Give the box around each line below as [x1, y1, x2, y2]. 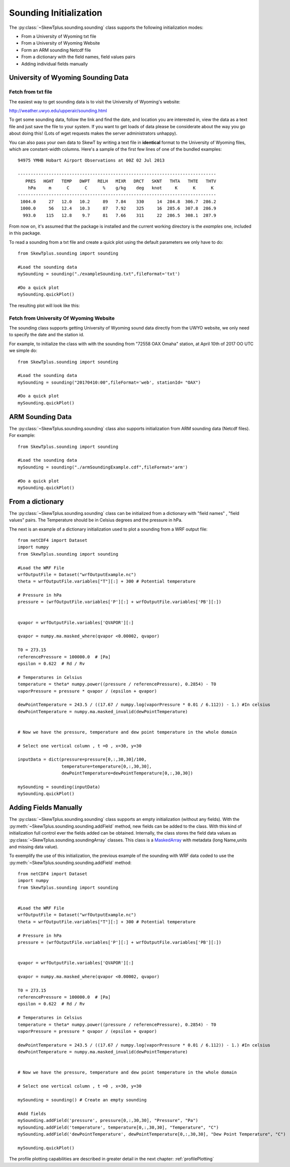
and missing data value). [9, 843, 59, 849]
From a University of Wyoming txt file [21, 33, 96, 39]
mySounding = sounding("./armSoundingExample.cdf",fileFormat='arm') [18, 464, 188, 470]
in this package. [9, 230, 42, 236]
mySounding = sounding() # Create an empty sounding [18, 1097, 147, 1102]
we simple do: [9, 348, 38, 353]
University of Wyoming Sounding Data [9, 73, 129, 82]
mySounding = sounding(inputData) [18, 784, 100, 790]
